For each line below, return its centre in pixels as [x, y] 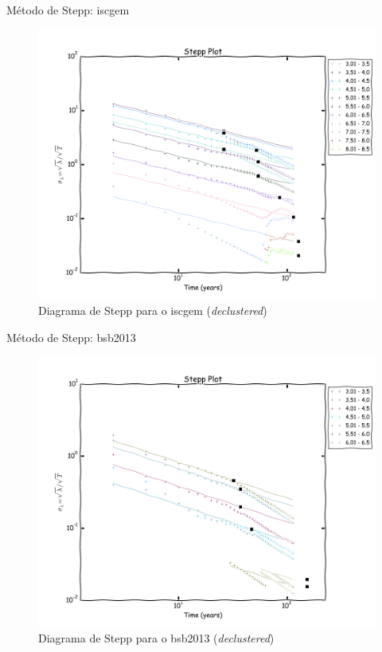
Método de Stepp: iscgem [68, 10]
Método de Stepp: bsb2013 [71, 337]
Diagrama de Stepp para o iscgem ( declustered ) [153, 310]
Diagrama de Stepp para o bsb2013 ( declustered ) [156, 638]
